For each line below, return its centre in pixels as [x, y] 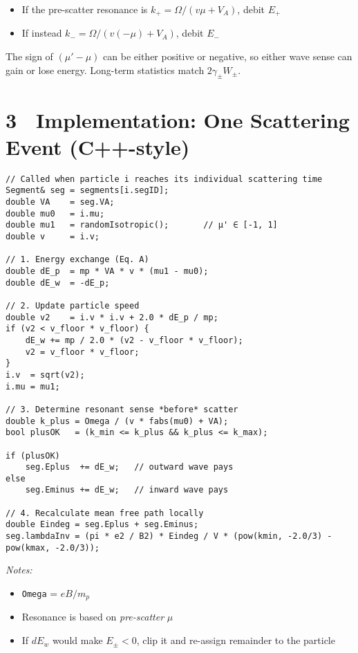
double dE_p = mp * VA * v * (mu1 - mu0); [107, 271]
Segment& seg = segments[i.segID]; [87, 191]
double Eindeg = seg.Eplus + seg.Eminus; [102, 525]
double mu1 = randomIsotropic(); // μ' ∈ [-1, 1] [142, 225]
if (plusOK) [33, 456]
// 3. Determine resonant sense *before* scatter [122, 409]
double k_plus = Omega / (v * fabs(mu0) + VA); [117, 421]
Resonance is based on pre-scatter [93, 617]
